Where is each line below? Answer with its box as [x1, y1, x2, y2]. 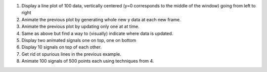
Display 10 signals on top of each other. [21, 44, 102, 50]
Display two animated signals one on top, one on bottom [21, 37, 136, 43]
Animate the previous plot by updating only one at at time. [21, 24, 139, 30]
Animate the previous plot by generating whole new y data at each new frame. [21, 16, 181, 22]
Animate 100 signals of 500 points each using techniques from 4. [21, 58, 154, 64]
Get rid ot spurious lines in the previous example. [21, 51, 122, 57]
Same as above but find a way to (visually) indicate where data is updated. [21, 30, 173, 36]
